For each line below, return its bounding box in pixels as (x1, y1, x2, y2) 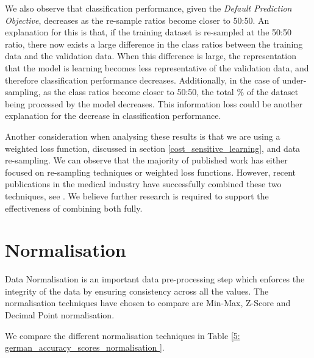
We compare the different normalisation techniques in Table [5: (5, 329, 240, 342)
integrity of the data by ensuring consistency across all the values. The (5, 284, 269, 297)
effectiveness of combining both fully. (5, 201, 143, 214)
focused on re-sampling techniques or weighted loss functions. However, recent (5, 165, 296, 178)
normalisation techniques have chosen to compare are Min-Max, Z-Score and (5, 296, 291, 309)
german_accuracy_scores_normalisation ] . (5, 341, 165, 354)
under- (282, 73, 307, 86)
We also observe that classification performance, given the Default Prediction (5, 2, 292, 14)
